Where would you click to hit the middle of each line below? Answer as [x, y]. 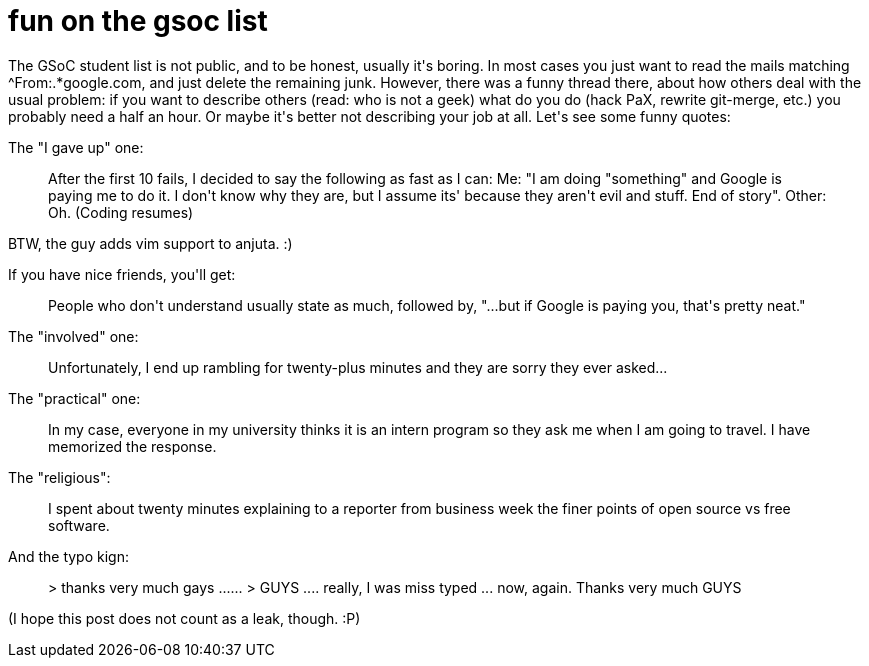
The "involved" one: [73, 336]
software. [79, 525]
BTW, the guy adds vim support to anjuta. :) [150, 243]
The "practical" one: [74, 398]
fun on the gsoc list [138, 21]
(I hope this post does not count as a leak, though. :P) [184, 618]
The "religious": [59, 477]
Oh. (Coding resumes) [121, 212]
